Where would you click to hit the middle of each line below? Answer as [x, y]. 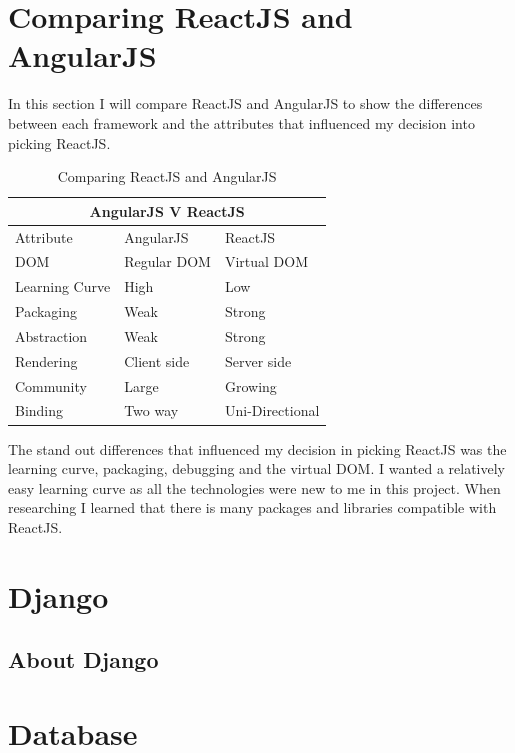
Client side [157, 360]
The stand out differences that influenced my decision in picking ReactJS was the [257, 448]
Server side [258, 360]
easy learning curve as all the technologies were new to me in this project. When [254, 487]
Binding [39, 410]
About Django [83, 659]
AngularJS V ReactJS [167, 210]
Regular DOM [167, 261]
